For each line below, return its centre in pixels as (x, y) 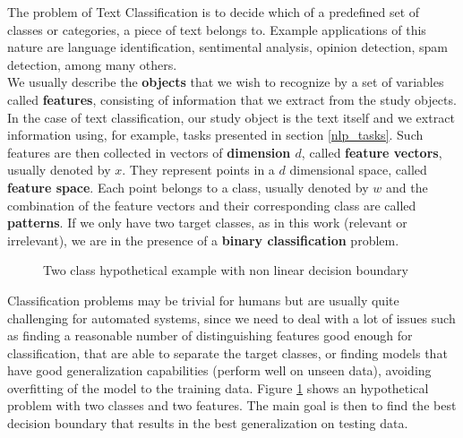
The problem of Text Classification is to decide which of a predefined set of (214, 12)
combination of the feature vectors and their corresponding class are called (212, 205)
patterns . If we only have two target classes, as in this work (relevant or (207, 223)
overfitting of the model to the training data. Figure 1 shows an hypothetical (218, 387)
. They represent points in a (198, 170)
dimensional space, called (358, 170)
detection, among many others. (92, 64)
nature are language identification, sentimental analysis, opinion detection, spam (227, 47)
